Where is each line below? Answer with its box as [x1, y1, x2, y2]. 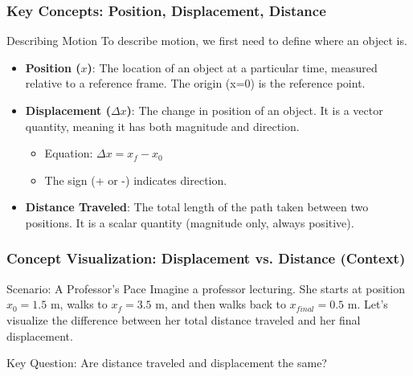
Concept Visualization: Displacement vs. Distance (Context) [6, 248, 406, 268]
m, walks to [50, 296, 108, 313]
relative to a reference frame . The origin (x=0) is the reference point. [25, 75, 366, 92]
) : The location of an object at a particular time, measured [87, 59, 378, 76]
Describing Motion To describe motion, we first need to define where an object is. [6, 32, 407, 49]
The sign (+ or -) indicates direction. [44, 171, 227, 188]
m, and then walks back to [155, 296, 286, 313]
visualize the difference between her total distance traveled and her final [6, 311, 361, 328]
